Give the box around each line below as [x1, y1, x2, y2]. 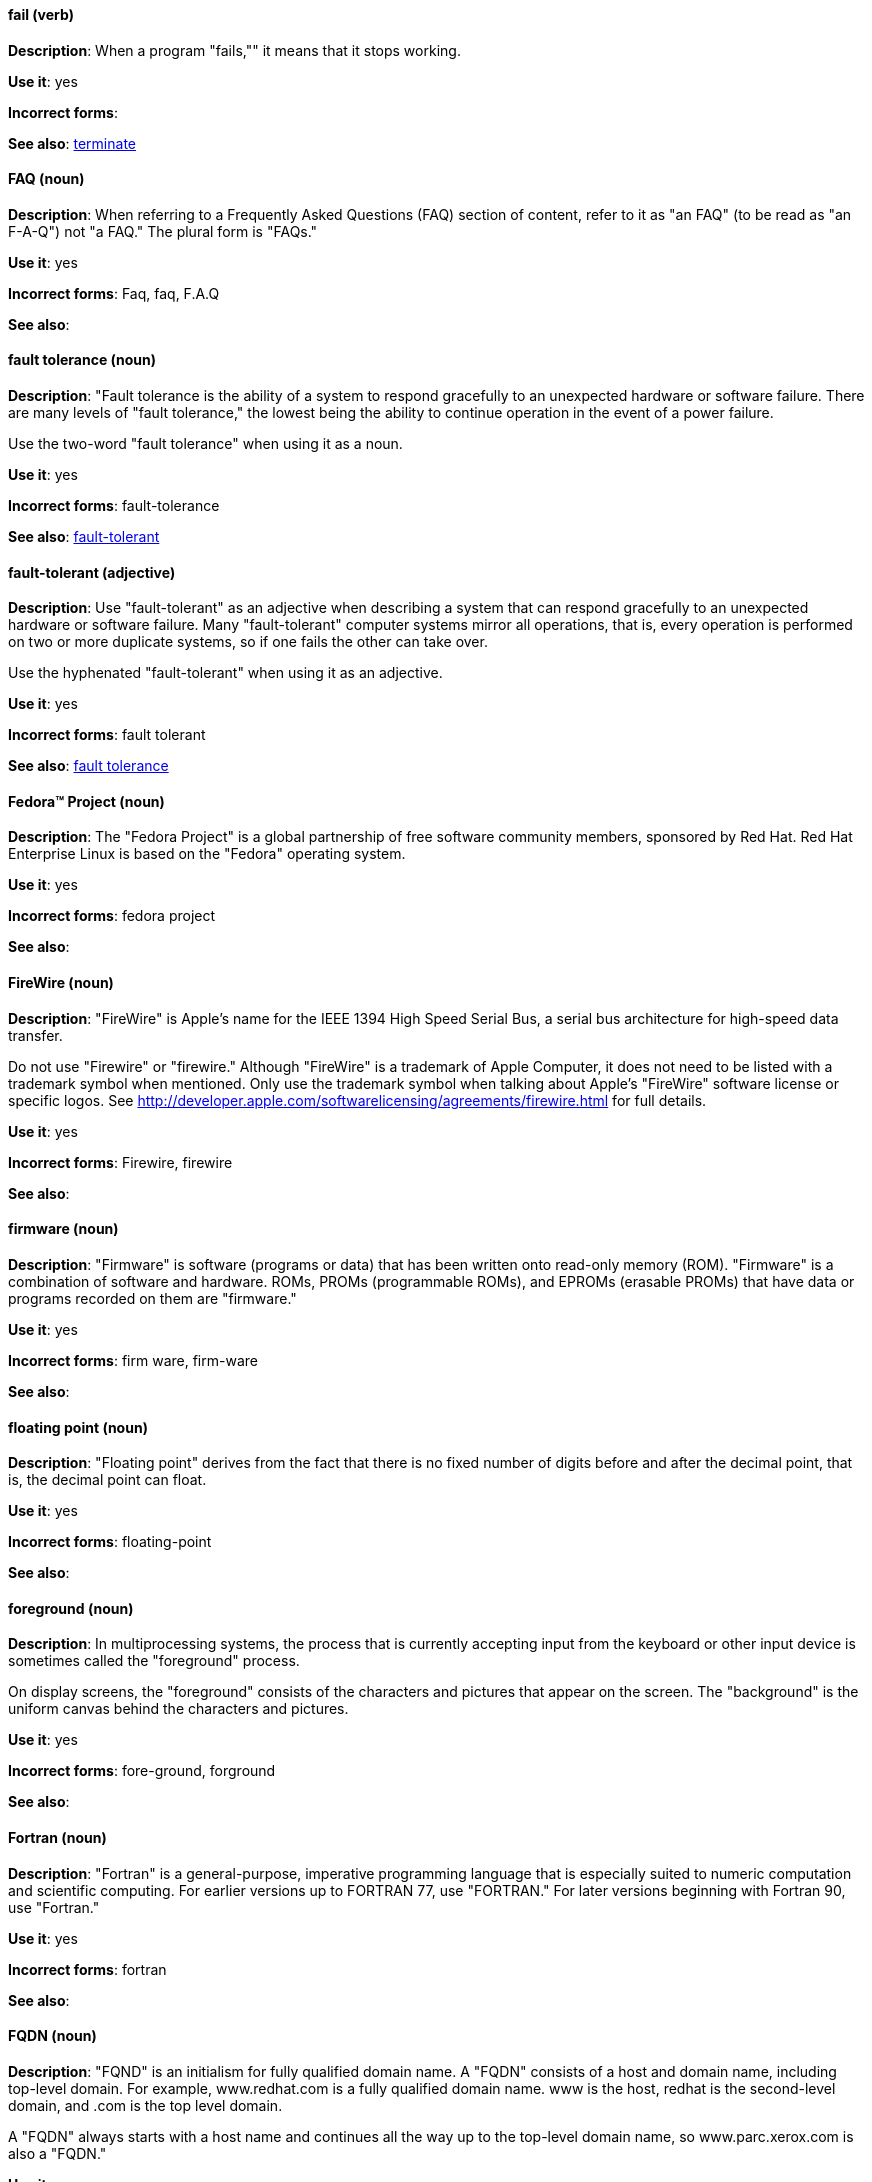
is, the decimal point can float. [8, 1471, 207, 1489]
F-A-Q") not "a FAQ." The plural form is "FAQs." [8, 222, 318, 240]
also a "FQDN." [8, 2144, 107, 2162]
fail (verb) [8, 6, 74, 23]
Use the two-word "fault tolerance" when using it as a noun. [8, 435, 403, 453]
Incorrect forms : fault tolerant [8, 726, 206, 744]
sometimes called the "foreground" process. [8, 1652, 300, 1670]
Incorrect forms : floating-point [8, 1533, 212, 1551]
